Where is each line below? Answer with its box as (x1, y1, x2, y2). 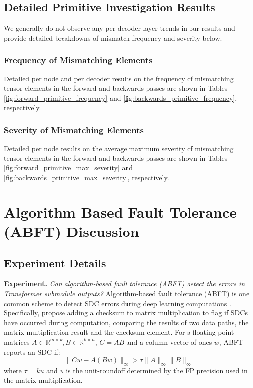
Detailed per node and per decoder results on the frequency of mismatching (4, 73, 234, 83)
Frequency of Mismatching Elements (4, 54, 153, 66)
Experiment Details (4, 255, 106, 270)
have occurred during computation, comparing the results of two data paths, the (4, 317, 249, 327)
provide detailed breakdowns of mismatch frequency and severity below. (4, 32, 222, 43)
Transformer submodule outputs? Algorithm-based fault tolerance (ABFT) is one (4, 288, 250, 298)
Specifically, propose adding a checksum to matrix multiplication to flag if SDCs (4, 308, 248, 318)
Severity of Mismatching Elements (4, 123, 144, 136)
